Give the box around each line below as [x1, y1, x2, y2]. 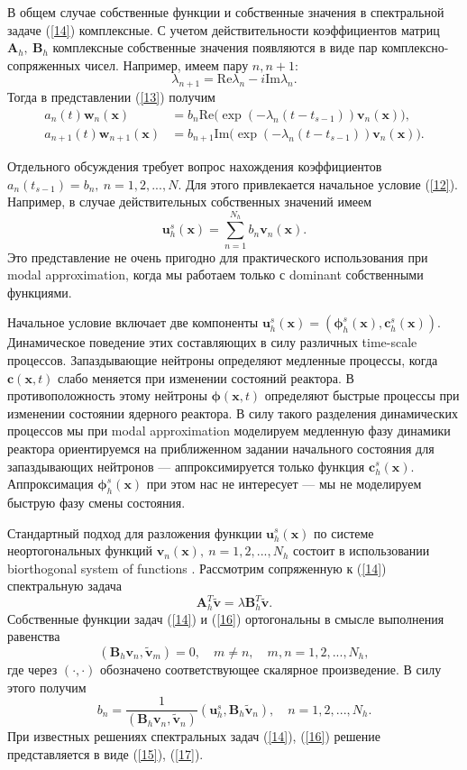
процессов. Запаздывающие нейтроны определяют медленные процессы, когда [7, 350, 438, 369]
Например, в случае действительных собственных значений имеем [7, 192, 372, 211]
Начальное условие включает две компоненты [7, 313, 259, 332]
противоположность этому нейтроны [7, 386, 207, 405]
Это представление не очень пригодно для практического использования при [7, 247, 428, 266]
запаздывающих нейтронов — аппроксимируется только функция [7, 456, 365, 475]
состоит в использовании [293, 541, 430, 560]
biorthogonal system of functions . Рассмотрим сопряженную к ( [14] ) [7, 558, 387, 577]
